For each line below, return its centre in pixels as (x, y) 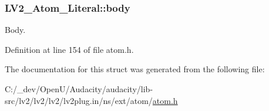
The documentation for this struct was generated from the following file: (135, 69)
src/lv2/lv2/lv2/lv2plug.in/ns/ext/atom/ (79, 100)
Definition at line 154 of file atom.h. (69, 49)
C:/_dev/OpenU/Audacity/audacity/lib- (79, 89)
